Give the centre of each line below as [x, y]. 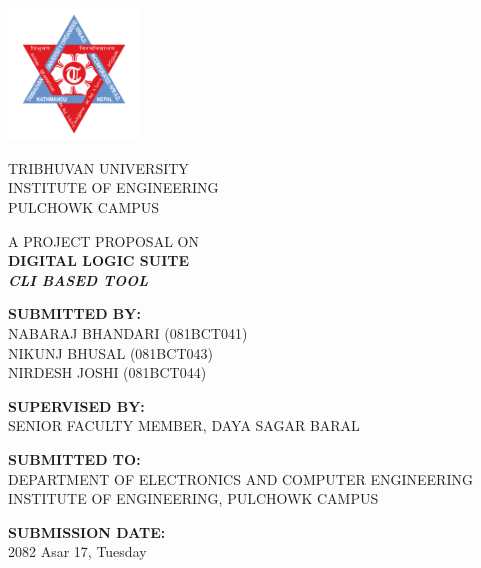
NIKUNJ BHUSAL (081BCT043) [110, 352]
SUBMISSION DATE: [87, 531]
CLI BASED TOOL [78, 279]
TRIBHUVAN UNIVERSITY [98, 167]
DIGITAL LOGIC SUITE [99, 260]
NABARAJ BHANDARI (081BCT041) [128, 333]
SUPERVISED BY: [76, 405]
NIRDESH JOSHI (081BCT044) [107, 372]
